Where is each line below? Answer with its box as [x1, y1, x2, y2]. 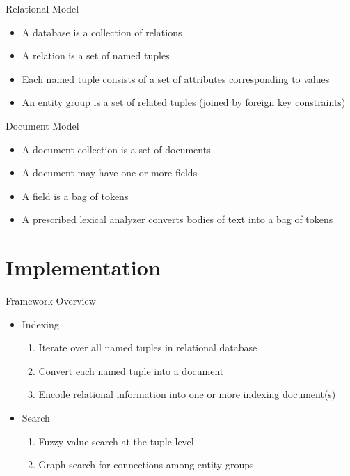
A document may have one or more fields [22, 165, 198, 180]
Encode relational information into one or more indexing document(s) [38, 387, 336, 401]
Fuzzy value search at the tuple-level [38, 433, 194, 448]
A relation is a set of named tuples [22, 48, 170, 63]
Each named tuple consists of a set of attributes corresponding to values [22, 71, 330, 86]
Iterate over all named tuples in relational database [38, 340, 257, 355]
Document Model [6, 118, 79, 132]
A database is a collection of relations [22, 24, 182, 39]
